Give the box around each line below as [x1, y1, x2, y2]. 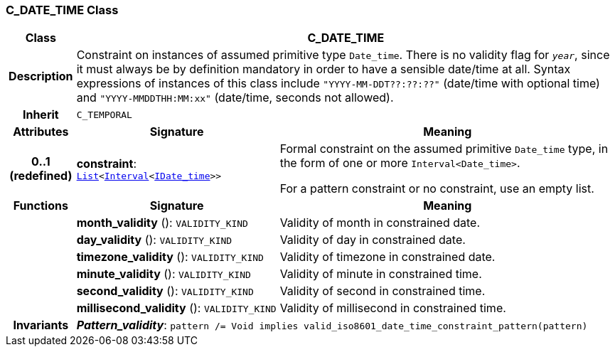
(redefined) [9, 169, 73, 183]
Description [9, 69, 73, 84]
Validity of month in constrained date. [279, 215, 481, 230]
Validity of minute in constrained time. [279, 267, 482, 282]
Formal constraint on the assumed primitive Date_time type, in [279, 142, 609, 156]
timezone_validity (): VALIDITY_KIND [76, 250, 264, 265]
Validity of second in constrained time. [279, 284, 486, 299]
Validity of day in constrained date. [279, 233, 466, 247]
